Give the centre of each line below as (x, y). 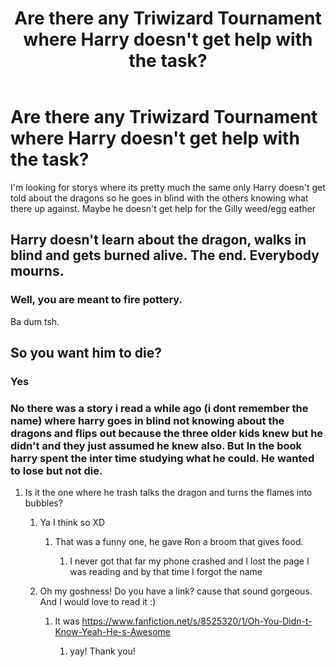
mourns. (37, 271)
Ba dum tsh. (35, 321)
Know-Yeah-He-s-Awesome (112, 632)
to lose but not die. (56, 470)
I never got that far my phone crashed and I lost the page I (189, 561)
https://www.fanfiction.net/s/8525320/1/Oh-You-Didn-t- (197, 621)
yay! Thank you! (102, 651)
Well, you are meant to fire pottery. (96, 300)
